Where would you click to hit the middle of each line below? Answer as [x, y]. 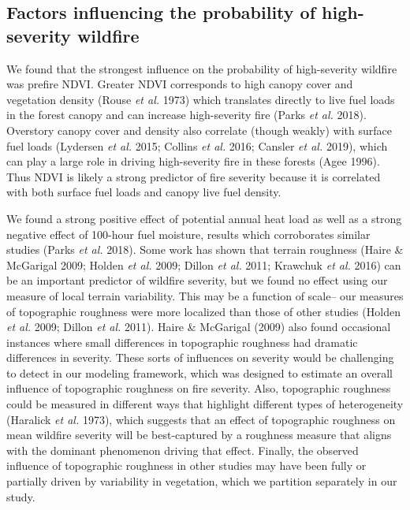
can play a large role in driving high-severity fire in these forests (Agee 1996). [193, 161]
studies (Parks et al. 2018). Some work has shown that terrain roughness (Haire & [205, 249]
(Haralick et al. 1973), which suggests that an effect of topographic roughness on [201, 419]
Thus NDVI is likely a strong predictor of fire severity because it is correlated [194, 176]
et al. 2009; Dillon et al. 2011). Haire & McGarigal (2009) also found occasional [199, 327]
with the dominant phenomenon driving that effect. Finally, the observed [183, 450]
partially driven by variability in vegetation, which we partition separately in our [202, 481]
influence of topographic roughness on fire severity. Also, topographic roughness [199, 388]
